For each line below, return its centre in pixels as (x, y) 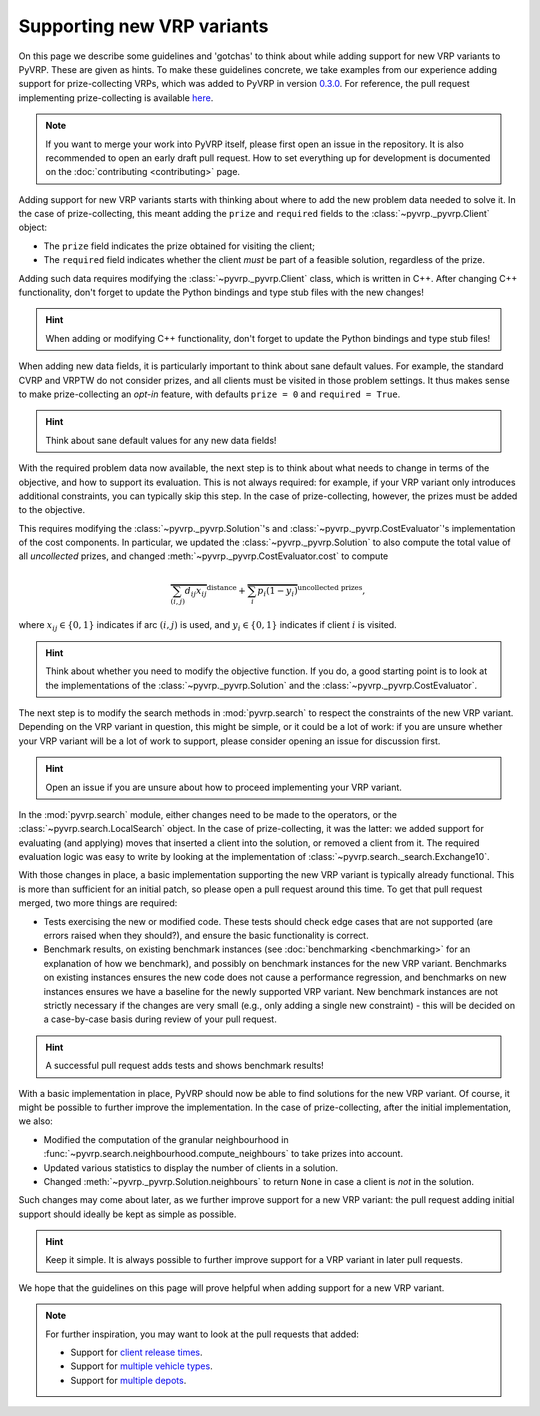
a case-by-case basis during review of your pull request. (160, 1019)
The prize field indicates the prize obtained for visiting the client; (179, 246)
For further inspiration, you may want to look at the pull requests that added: (202, 1334)
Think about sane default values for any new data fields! (161, 440)
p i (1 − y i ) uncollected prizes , (311, 591)
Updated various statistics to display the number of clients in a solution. (191, 1167)
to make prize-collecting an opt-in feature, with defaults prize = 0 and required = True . (209, 394)
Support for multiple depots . (128, 1380)
